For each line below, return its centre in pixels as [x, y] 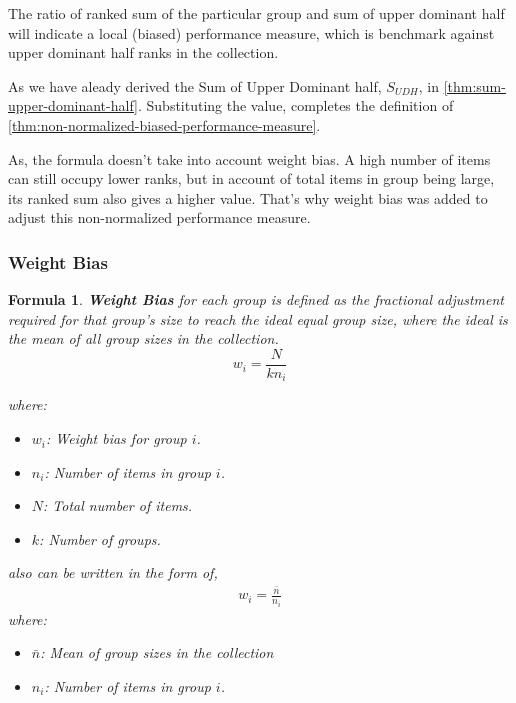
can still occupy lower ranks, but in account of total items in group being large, [251, 178]
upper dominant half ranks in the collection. [143, 52]
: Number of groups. [100, 538]
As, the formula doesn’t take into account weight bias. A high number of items [249, 158]
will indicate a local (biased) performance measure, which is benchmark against [251, 32]
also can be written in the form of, [113, 572]
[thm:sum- [474, 85]
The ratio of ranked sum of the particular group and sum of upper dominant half [256, 13]
